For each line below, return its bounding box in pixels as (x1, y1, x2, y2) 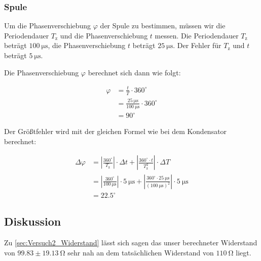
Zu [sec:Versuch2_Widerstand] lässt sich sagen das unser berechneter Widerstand (4, 237, 257, 248)
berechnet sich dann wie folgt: (88, 67, 181, 77)
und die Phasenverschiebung (60, 30, 148, 40)
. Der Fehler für (173, 40, 221, 51)
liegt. (236, 247, 251, 257)
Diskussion (4, 213, 61, 229)
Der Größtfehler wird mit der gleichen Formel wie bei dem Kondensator (4, 126, 227, 137)
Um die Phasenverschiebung (4, 20, 91, 31)
